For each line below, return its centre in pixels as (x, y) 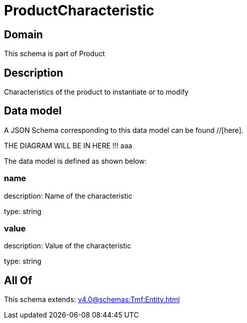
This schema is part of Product (55, 54)
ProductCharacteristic (79, 10)
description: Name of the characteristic (68, 196)
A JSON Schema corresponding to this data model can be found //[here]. (124, 130)
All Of (18, 280)
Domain (24, 34)
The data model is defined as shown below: (75, 161)
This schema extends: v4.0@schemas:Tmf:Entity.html (92, 300)
